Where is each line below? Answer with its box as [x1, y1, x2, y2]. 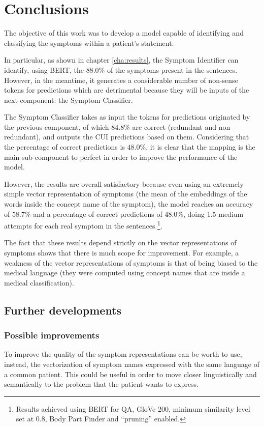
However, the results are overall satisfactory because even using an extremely [4, 178, 244, 189]
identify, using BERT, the [4, 64, 84, 75]
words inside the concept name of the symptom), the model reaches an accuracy [4, 198, 253, 209]
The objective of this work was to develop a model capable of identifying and [4, 27, 244, 38]
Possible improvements [4, 329, 100, 341]
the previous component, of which [4, 121, 109, 132]
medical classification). [4, 277, 74, 288]
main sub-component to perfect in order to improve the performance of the [4, 151, 238, 162]
